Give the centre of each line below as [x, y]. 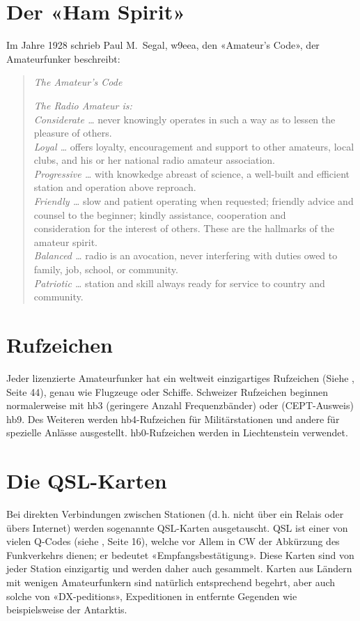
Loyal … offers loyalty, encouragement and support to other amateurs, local [194, 146]
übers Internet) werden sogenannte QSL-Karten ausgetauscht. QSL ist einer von [177, 527]
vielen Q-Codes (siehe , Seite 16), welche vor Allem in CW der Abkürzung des [173, 541]
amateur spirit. [65, 242]
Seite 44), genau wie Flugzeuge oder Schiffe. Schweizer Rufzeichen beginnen [167, 391]
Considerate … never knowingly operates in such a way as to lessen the [185, 119]
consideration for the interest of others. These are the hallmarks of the [184, 228]
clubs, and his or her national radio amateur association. [155, 160]
